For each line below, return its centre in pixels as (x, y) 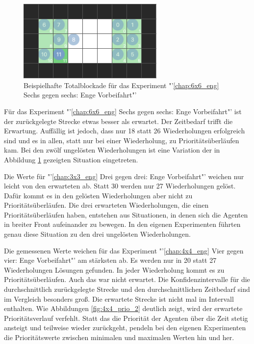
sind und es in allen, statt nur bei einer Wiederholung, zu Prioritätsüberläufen (122, 140)
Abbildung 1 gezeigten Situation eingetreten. (71, 159)
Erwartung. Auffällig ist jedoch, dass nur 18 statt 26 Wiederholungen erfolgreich (125, 131)
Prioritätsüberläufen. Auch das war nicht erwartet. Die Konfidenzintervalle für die (127, 279)
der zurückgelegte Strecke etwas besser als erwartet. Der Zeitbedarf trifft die (118, 121)
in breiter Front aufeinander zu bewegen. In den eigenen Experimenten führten (122, 224)
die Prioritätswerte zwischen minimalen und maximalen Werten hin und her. (119, 337)
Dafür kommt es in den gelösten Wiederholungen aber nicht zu (98, 195)
